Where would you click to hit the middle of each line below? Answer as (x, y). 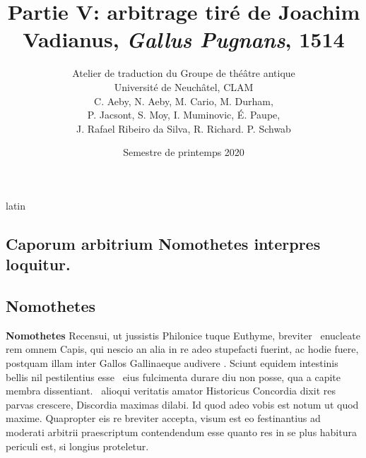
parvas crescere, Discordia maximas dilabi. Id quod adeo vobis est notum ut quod (182, 404)
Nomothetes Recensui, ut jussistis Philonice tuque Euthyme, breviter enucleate (183, 335)
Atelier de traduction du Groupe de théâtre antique (184, 73)
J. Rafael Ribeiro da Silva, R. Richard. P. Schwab (184, 128)
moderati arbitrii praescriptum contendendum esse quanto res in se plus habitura (181, 432)
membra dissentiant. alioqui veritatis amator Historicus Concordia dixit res (171, 391)
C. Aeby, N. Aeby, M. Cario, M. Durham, (184, 101)
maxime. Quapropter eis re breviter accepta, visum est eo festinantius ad (163, 418)
